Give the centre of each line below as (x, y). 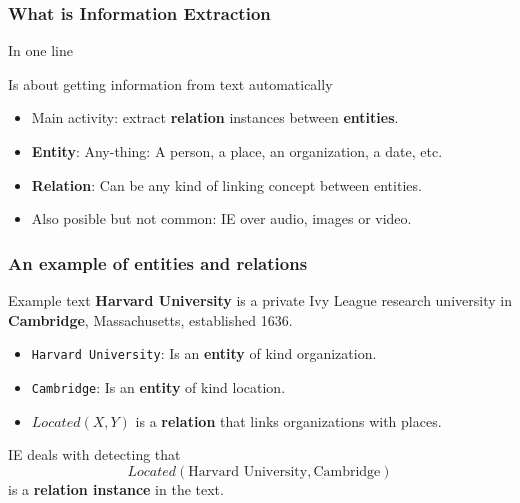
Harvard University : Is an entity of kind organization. (204, 353)
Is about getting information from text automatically (170, 83)
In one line (40, 50)
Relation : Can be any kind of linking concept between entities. (226, 184)
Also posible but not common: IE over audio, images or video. (221, 218)
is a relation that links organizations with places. (288, 420)
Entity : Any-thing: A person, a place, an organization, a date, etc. (237, 151)
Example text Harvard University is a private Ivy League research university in (260, 300)
